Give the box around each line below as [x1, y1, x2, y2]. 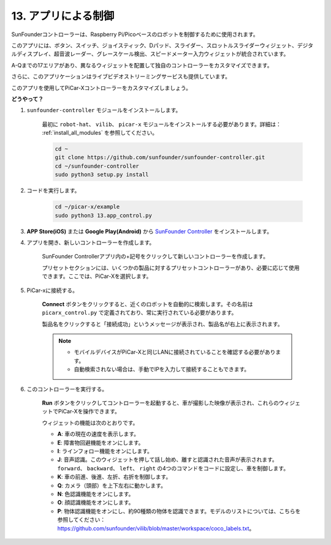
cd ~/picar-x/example [55, 203, 120, 211]
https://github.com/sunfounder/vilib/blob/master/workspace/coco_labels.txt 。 [57, 524, 255, 532]
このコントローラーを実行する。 [26, 385, 107, 393]
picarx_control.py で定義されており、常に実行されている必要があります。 [42, 309, 237, 317]
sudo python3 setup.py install [55, 171, 150, 178]
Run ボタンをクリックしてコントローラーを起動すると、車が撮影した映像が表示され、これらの [42, 399, 279, 407]
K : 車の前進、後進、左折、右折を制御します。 [57, 473, 172, 481]
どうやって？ [11, 95, 44, 102]
